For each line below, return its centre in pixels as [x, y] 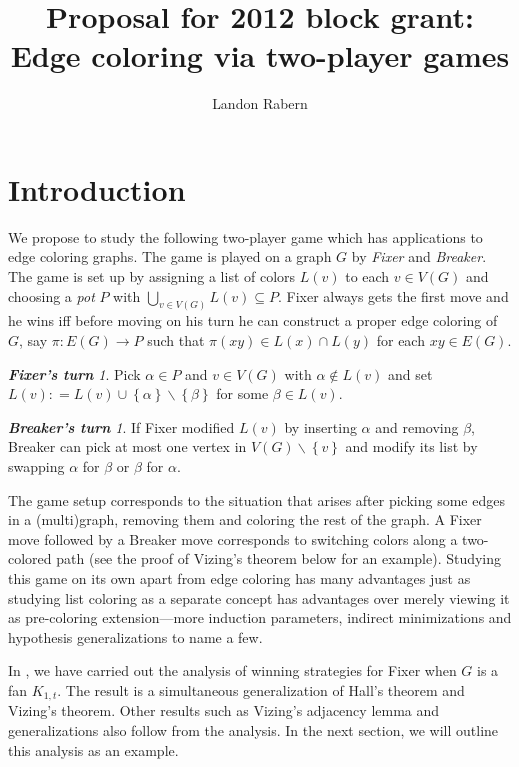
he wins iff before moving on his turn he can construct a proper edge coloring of [253, 320]
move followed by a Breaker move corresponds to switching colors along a [233, 538]
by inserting [320, 426]
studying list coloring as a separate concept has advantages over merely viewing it [259, 597]
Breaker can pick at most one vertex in [127, 446]
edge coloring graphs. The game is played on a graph [170, 256]
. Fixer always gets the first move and [393, 295]
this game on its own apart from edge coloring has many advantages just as [239, 578]
